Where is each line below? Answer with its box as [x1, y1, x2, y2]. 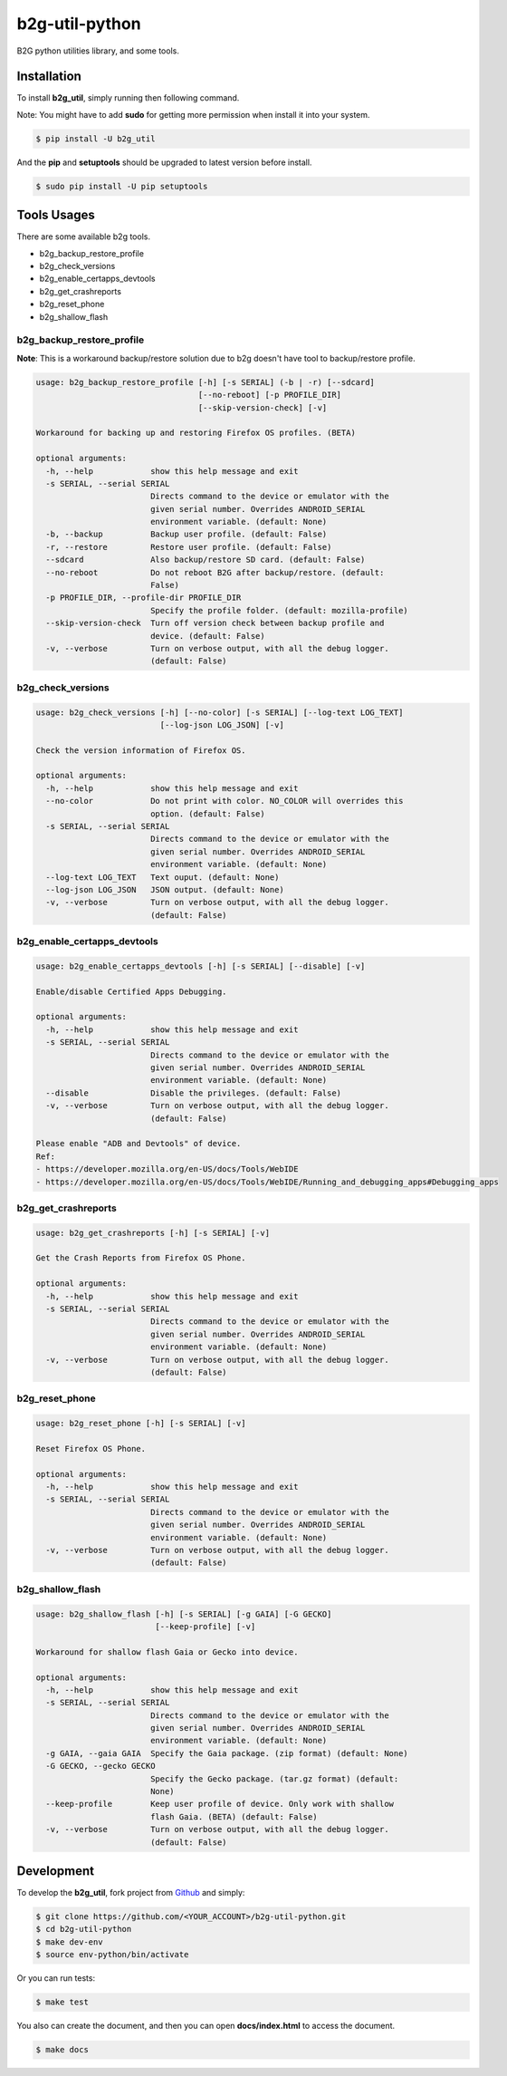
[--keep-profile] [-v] [155, 1621, 256, 1631]
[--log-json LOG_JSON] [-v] [159, 719, 284, 729]
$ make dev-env [35, 1936, 103, 1947]
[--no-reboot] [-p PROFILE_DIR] [197, 390, 342, 401]
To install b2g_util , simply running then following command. [16, 92, 240, 103]
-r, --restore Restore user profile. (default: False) [45, 542, 332, 552]
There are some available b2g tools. [16, 231, 151, 242]
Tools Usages [16, 208, 95, 223]
